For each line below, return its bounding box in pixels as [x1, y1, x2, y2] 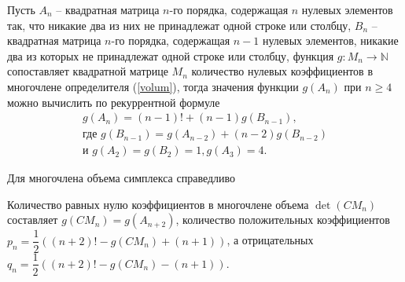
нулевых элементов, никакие [262, 32, 399, 49]
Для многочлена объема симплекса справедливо [7, 170, 236, 186]
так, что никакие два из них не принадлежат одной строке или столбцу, [7, 16, 352, 33]
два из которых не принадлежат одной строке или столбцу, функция [7, 47, 334, 64]
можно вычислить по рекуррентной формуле [7, 93, 220, 110]
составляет [7, 211, 58, 228]
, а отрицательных [226, 232, 314, 248]
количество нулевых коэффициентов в [191, 63, 373, 79]
